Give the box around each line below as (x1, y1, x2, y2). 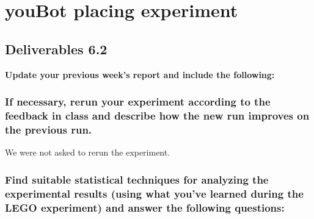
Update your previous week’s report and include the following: (5, 68, 275, 81)
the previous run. (5, 121, 92, 137)
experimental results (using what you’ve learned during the (5, 185, 304, 201)
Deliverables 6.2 (5, 39, 108, 58)
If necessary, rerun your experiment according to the (5, 94, 271, 109)
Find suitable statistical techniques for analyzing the (5, 171, 269, 187)
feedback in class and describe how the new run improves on (5, 108, 310, 123)
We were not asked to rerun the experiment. (5, 146, 170, 159)
